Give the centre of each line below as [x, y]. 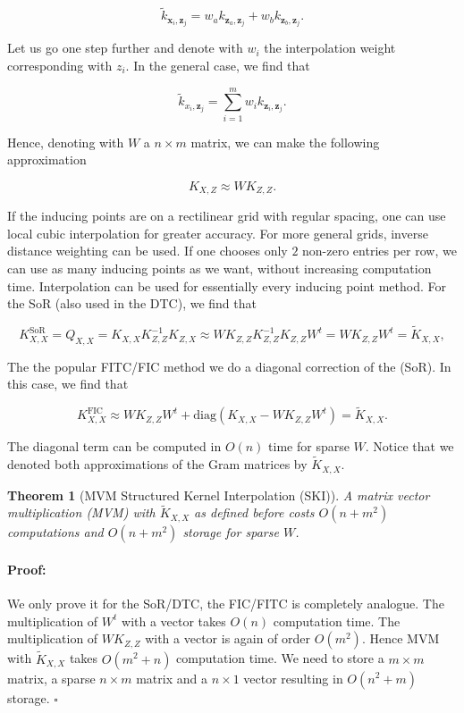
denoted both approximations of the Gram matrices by [157, 464]
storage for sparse [231, 532]
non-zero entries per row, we [380, 251]
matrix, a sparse [51, 678]
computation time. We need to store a [280, 658]
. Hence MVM [401, 638]
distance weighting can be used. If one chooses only [148, 251]
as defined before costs [254, 512]
